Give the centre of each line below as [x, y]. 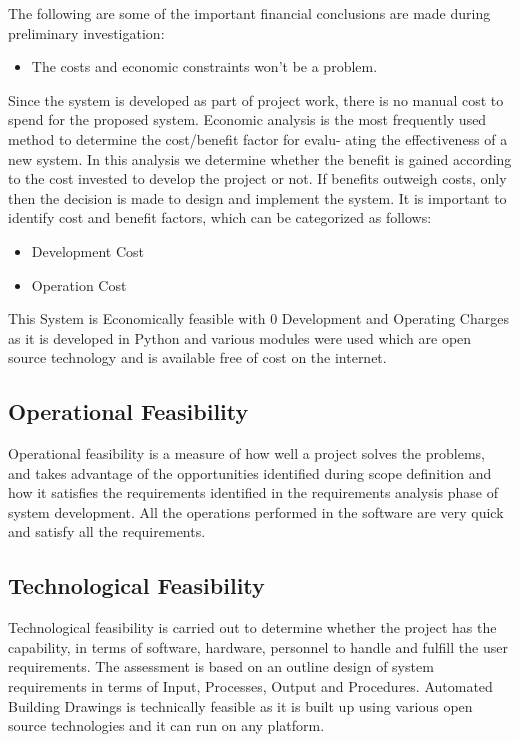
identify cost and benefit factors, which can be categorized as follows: [220, 217]
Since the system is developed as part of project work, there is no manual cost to [256, 99]
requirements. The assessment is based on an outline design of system [221, 666]
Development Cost [88, 250]
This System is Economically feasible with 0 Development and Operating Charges [258, 318]
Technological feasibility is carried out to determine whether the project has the [252, 627]
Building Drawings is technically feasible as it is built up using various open [240, 705]
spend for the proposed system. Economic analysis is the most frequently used [247, 119]
